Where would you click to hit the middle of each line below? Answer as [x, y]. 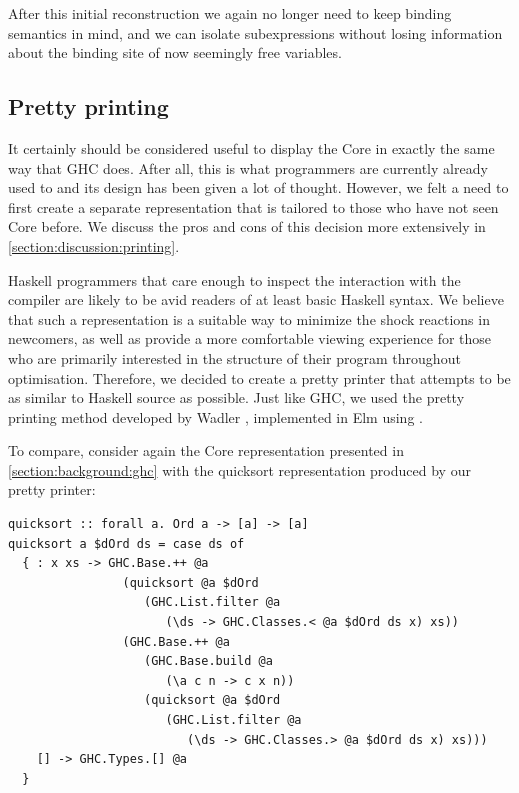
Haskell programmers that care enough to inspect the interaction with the [234, 279]
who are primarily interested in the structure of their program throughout [234, 357]
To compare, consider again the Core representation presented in [206, 450]
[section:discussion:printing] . [94, 245]
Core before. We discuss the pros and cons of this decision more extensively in [247, 226]
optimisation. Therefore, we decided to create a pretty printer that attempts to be [259, 377]
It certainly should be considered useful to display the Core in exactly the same [251, 147]
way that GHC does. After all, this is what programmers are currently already [248, 167]
